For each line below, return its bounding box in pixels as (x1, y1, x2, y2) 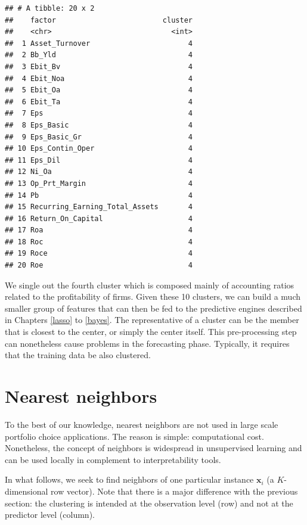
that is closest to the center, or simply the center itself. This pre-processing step (5, 325, 297, 338)
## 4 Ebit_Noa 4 (5, 74, 193, 83)
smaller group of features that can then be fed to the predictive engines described (5, 302, 302, 314)
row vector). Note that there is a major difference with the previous (51, 484, 298, 497)
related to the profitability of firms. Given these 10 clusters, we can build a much (5, 290, 300, 303)
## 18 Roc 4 (5, 237, 193, 246)
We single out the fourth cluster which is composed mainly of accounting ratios (5, 278, 294, 291)
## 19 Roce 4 (5, 249, 193, 258)
